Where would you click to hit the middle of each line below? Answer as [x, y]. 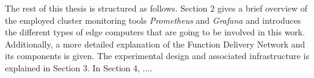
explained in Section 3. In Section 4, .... [79, 67]
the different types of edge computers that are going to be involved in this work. [155, 32]
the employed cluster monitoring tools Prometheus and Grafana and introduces [153, 20]
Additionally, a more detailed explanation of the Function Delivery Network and [155, 44]
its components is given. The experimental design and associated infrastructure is [157, 56]
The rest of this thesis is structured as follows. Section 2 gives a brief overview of [156, 8]
